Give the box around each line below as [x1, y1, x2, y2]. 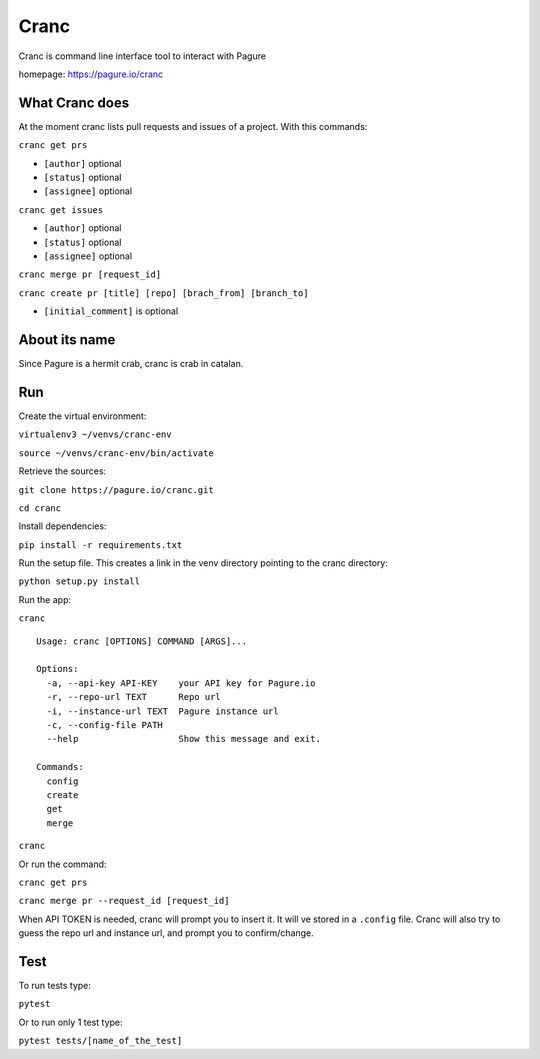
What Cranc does [18, 94, 130, 111]
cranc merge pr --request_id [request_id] [18, 895, 230, 907]
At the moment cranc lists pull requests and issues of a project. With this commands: [18, 120, 368, 132]
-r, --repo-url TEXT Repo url [46, 691, 222, 703]
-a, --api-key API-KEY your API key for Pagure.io [46, 677, 316, 689]
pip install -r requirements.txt [18, 539, 183, 550]
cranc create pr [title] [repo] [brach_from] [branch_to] [18, 287, 309, 299]
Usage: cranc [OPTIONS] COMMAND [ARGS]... [36, 635, 248, 647]
